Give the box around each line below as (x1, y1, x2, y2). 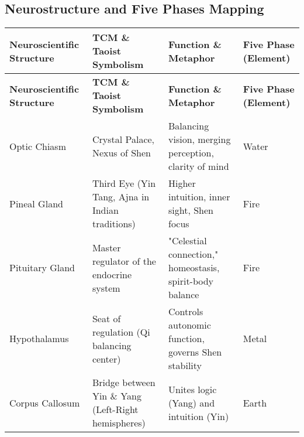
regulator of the (92, 254, 156, 268)
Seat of (92, 311, 121, 325)
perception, (168, 146, 214, 160)
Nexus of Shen (92, 146, 151, 160)
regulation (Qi (92, 325, 150, 339)
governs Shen (168, 345, 222, 359)
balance (168, 288, 199, 302)
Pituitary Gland (9, 261, 75, 275)
